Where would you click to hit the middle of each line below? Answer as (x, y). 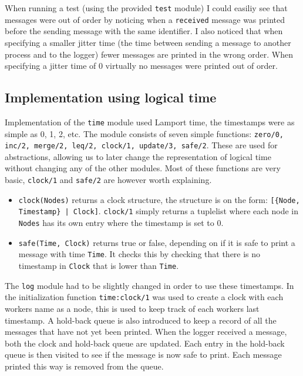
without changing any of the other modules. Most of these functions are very (143, 168)
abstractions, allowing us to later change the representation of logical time (138, 156)
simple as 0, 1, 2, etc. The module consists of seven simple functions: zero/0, (144, 133)
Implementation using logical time (111, 97)
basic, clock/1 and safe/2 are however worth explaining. (108, 180)
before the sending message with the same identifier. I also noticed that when (144, 31)
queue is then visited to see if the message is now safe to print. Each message (143, 355)
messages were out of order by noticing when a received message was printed (145, 19)
